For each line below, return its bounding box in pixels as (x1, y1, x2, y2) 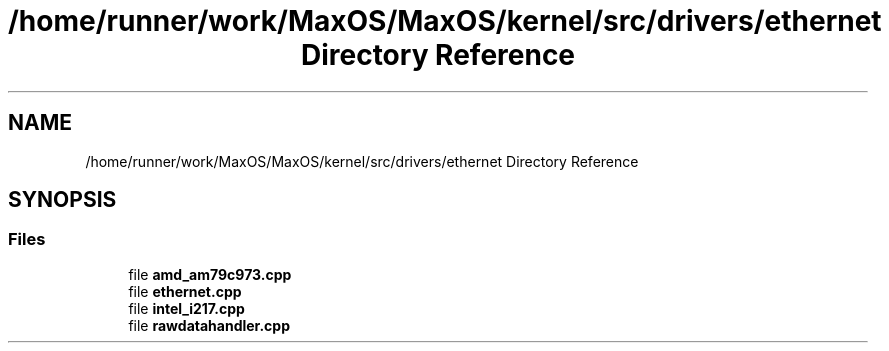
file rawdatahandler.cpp (128, 316, 290, 334)
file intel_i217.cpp (128, 299, 245, 317)
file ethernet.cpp (128, 282, 242, 300)
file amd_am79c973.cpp (128, 265, 292, 283)
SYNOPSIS (8, 187, 117, 213)
